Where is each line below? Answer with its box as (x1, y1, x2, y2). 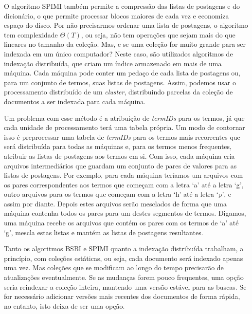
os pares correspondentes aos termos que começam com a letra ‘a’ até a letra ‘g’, (4, 179, 244, 189)
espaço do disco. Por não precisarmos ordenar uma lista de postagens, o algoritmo (4, 20, 248, 30)
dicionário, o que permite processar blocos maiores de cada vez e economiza (4, 10, 229, 20)
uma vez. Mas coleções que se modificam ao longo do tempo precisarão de (4, 262, 224, 273)
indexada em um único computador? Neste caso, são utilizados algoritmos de (4, 48, 233, 58)
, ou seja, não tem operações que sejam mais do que (81, 29, 235, 39)
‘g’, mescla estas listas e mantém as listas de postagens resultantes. (4, 227, 203, 237)
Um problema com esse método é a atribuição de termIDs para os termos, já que (4, 112, 245, 123)
